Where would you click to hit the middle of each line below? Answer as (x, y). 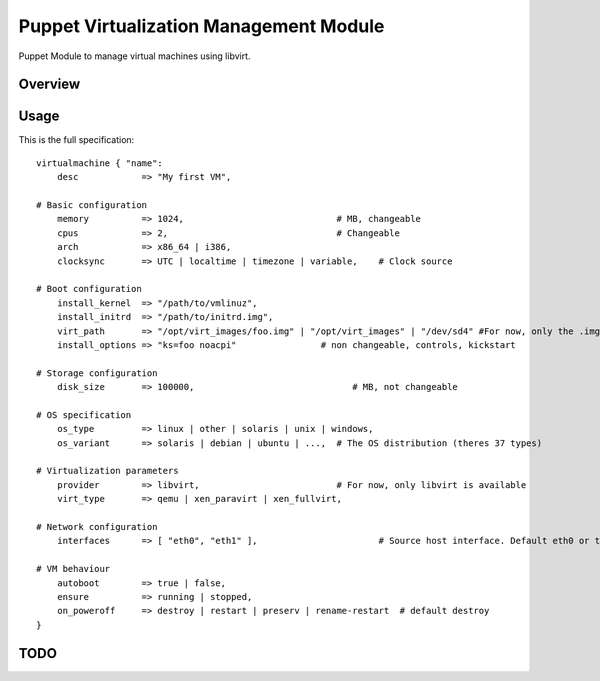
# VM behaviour (73, 569)
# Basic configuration (92, 205)
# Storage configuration (97, 373)
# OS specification (84, 414)
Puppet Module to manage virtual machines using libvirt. (134, 56)
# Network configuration (97, 527)
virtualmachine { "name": (100, 163)
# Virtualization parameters (107, 471)
